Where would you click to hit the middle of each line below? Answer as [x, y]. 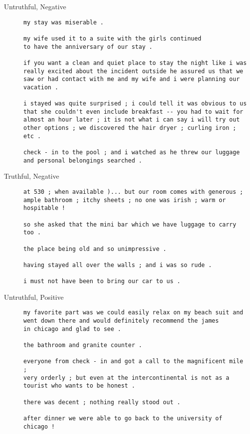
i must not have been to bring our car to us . [102, 281]
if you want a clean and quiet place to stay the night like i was [135, 63]
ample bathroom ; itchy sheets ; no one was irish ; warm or [125, 200]
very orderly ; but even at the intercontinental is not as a [126, 378]
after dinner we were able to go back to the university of [123, 418]
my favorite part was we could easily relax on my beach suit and [134, 313]
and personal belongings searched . [83, 160]
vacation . [41, 87]
